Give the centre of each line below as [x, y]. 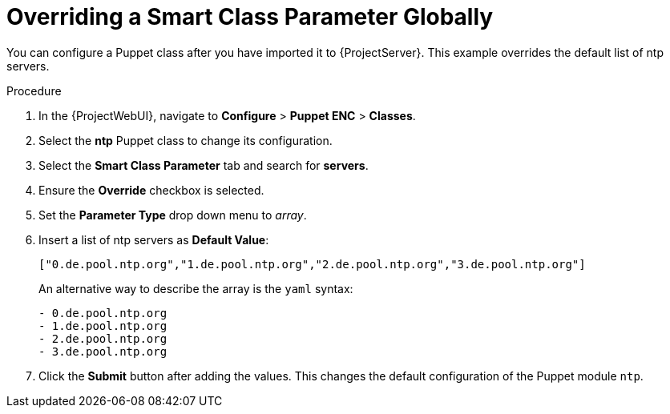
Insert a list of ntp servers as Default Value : [154, 239]
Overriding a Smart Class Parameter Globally [250, 17]
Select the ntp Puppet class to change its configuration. [186, 140]
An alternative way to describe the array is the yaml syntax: [196, 288]
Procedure [34, 90]
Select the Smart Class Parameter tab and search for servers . [204, 165]
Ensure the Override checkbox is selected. [151, 190]
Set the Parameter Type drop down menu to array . [173, 215]
